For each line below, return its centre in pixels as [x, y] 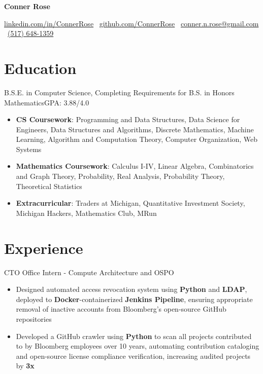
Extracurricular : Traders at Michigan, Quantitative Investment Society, [130, 203]
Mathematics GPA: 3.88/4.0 [47, 102]
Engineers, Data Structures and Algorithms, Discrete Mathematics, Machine [135, 129]
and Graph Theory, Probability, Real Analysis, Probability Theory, [120, 176]
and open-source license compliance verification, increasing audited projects [133, 356]
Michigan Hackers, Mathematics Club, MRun [86, 213]
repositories [34, 319]
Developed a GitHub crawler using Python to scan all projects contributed [134, 336]
